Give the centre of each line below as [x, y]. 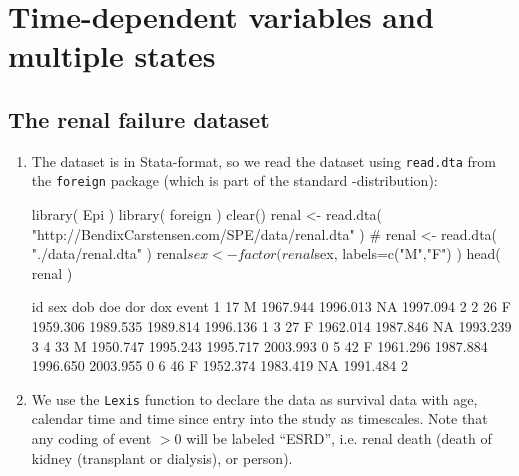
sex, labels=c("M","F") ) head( [407, 253]
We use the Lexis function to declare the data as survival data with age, [254, 398]
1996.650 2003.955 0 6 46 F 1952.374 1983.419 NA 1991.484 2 [220, 365]
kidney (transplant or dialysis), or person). [162, 457]
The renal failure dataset [139, 118]
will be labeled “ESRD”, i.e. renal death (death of [339, 438]
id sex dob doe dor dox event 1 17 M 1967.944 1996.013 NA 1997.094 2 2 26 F [271, 306]
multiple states [112, 55]
